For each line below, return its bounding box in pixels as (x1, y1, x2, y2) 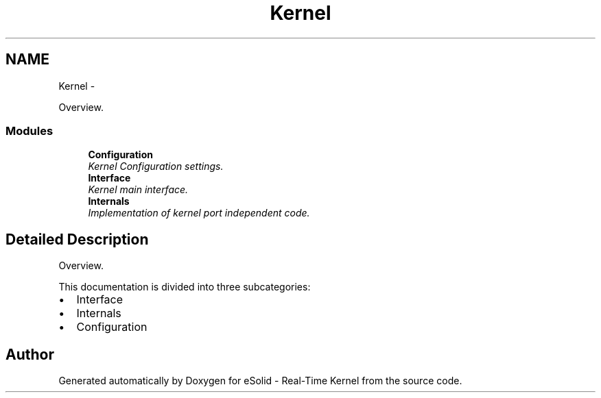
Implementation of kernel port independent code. (88, 207, 310, 219)
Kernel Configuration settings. (88, 160, 224, 173)
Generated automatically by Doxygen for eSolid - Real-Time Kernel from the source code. (58, 375, 462, 387)
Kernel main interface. (88, 184, 189, 196)
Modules (5, 123, 54, 138)
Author (5, 345, 54, 363)
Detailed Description (5, 230, 149, 248)
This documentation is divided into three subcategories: (58, 281, 311, 293)
